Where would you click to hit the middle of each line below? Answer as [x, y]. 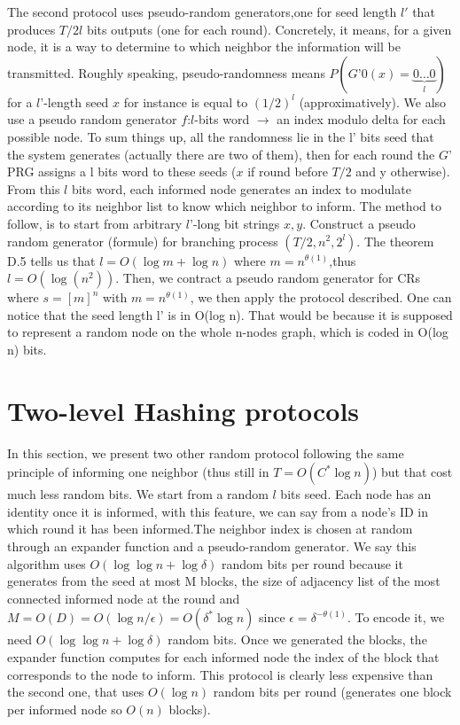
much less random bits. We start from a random [138, 494]
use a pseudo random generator [92, 119]
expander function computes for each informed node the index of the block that [223, 656]
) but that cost [412, 472]
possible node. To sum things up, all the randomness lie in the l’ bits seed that [221, 136]
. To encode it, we [396, 617]
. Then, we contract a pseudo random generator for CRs [268, 278]
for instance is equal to [186, 101]
